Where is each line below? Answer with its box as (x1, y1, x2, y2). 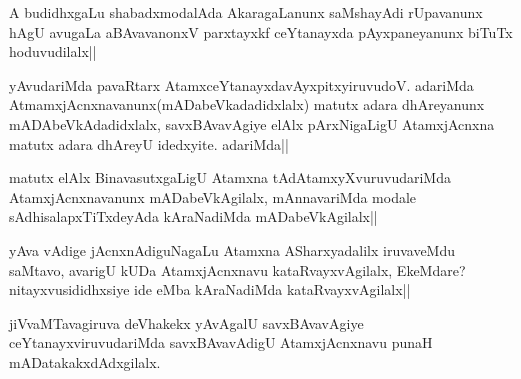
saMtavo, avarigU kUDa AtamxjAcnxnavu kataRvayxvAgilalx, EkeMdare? (9, 259, 466, 280)
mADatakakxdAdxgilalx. (9, 351, 161, 372)
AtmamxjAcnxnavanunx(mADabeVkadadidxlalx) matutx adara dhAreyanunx (9, 94, 485, 115)
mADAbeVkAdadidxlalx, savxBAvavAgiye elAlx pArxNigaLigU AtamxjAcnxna (9, 113, 495, 134)
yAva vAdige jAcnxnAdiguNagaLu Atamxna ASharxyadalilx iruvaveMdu (9, 239, 456, 260)
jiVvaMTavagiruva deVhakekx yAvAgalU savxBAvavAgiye (9, 312, 364, 333)
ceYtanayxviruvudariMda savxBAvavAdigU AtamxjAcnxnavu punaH (9, 332, 433, 353)
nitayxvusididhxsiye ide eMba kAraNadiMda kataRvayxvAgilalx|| (9, 279, 411, 300)
